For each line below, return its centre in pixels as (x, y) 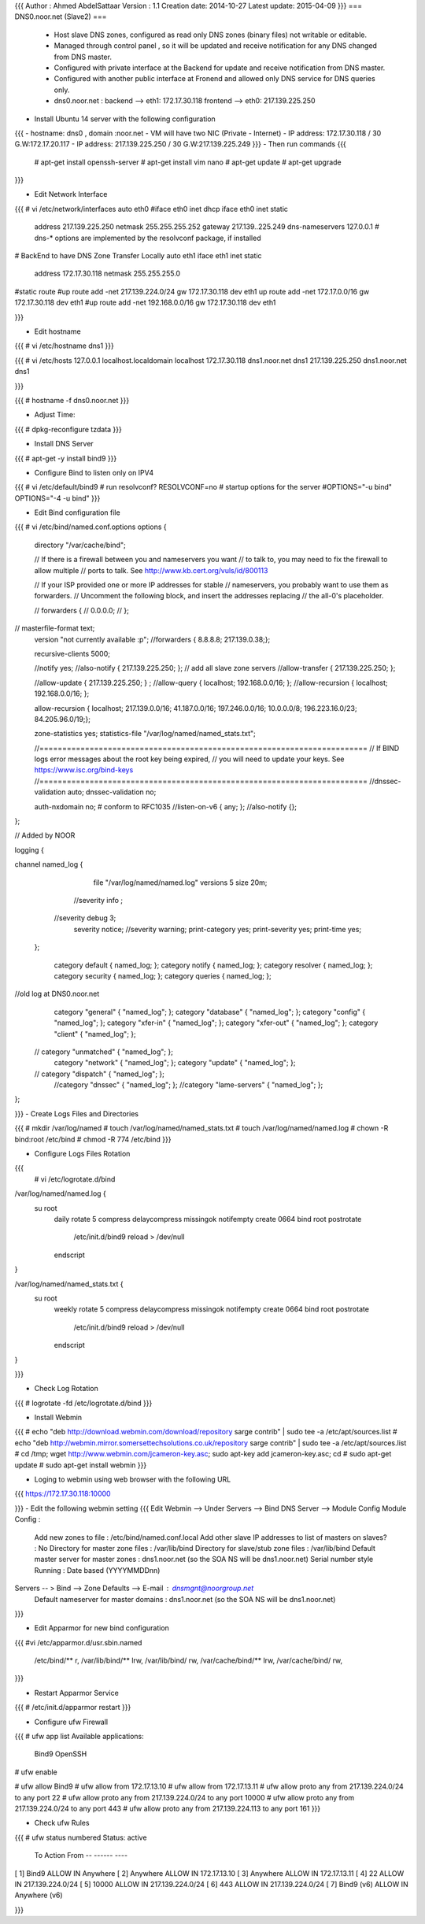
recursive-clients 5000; (72, 653)
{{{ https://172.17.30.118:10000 (63, 1494)
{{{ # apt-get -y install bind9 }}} (66, 458)
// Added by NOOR (45, 835)
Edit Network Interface (71, 194)
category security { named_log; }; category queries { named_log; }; (163, 975)
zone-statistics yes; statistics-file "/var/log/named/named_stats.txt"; (145, 734)
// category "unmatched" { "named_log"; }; (103, 1052)
